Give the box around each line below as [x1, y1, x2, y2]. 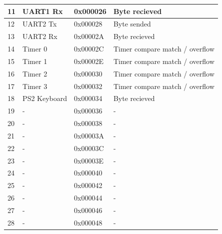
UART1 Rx [22, 5, 63, 16]
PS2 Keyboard [22, 93, 67, 103]
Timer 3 [22, 80, 47, 91]
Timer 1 [22, 55, 47, 66]
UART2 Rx [22, 31, 57, 41]
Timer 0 [22, 43, 47, 54]
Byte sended [113, 18, 151, 29]
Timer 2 [22, 68, 47, 78]
